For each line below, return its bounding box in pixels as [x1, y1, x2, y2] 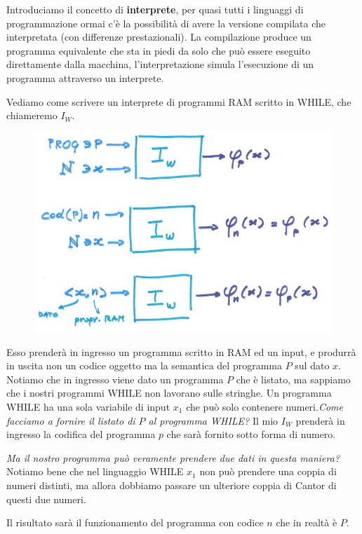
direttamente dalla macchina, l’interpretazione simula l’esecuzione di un [6, 57, 314, 71]
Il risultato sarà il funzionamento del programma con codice [6, 515, 264, 530]
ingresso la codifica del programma [6, 427, 156, 441]
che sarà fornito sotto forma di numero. [166, 427, 336, 441]
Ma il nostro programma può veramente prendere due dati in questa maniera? [6, 450, 340, 465]
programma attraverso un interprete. [6, 70, 164, 85]
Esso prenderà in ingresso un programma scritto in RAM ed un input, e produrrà [6, 344, 356, 359]
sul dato [295, 358, 330, 373]
